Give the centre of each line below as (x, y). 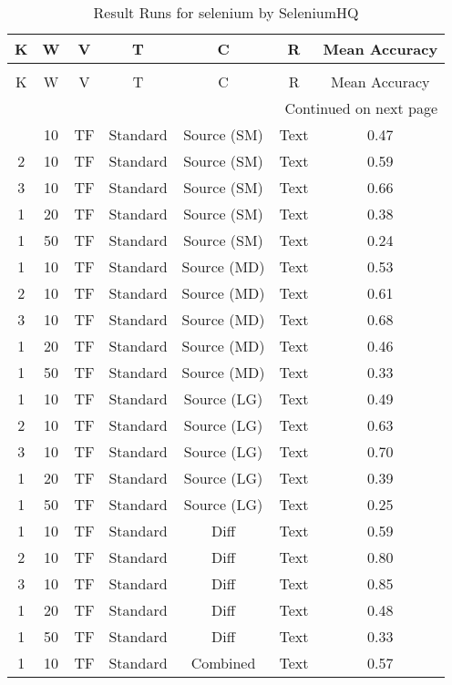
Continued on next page (361, 108)
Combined (223, 663)
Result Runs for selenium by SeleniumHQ (226, 12)
